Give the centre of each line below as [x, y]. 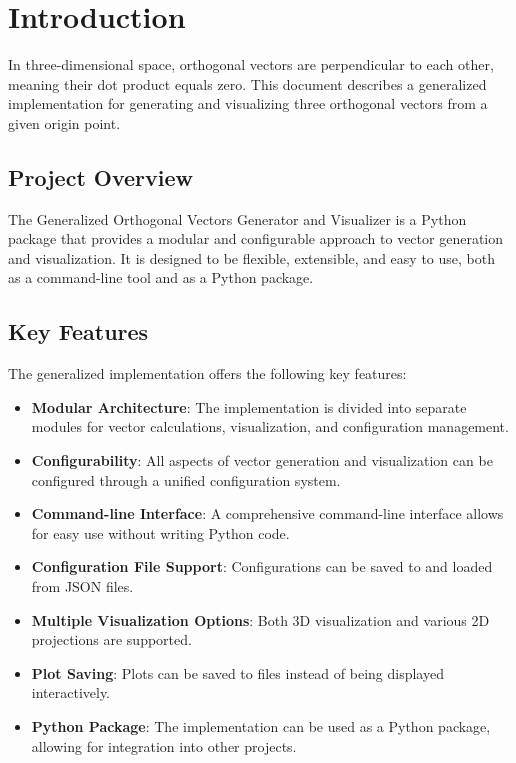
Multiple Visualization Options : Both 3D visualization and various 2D [260, 619]
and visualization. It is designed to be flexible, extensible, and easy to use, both [251, 257]
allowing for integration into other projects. [164, 745]
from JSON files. [82, 586]
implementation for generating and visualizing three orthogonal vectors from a [248, 103]
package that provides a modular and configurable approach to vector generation [256, 238]
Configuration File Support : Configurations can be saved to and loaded [262, 566]
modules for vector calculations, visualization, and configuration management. [270, 426]
